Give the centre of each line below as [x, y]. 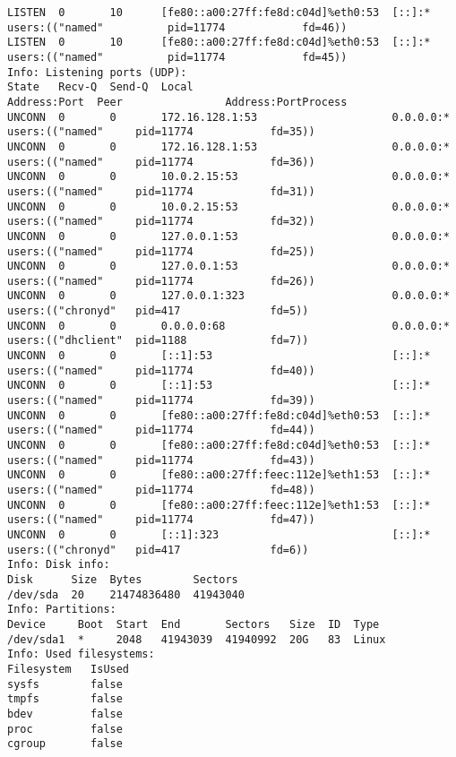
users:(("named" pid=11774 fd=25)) [161, 251]
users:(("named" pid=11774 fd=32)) [161, 222]
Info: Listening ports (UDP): [97, 72]
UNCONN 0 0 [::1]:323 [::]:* [219, 534]
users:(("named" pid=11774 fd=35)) [161, 132]
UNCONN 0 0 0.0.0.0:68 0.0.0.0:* [228, 326]
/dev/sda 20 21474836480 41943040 [126, 594]
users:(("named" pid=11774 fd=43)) [161, 460]
